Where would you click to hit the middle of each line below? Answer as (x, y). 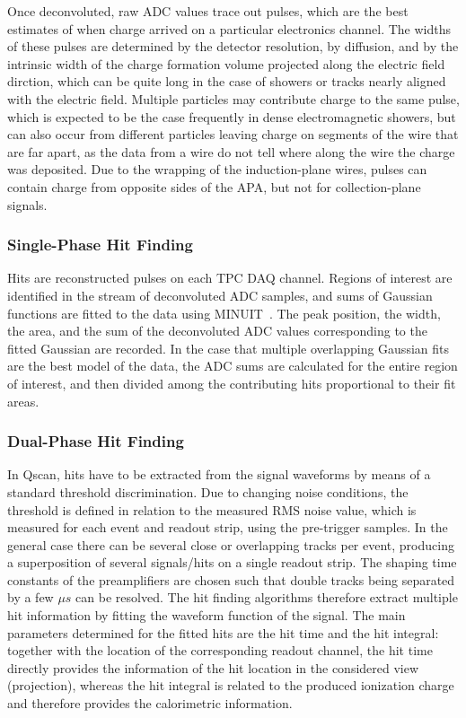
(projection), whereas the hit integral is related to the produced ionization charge (231, 685)
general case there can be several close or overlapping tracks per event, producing (231, 544)
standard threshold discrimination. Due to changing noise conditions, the (208, 491)
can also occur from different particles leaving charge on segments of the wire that (233, 134)
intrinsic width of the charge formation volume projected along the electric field (226, 63)
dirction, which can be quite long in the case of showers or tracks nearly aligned (227, 81)
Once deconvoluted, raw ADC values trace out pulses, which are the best (208, 11)
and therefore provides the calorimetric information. (150, 703)
